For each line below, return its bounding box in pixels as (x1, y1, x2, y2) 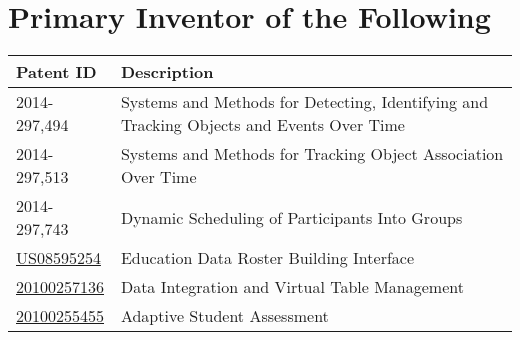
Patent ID (16, 60, 97, 84)
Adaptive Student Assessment (120, 304, 329, 328)
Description (120, 60, 214, 84)
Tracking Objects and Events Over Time (120, 113, 405, 137)
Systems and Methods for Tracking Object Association (120, 142, 504, 166)
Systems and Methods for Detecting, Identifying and (120, 90, 489, 114)
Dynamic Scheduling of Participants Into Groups (120, 205, 463, 229)
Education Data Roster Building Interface (120, 246, 415, 270)
